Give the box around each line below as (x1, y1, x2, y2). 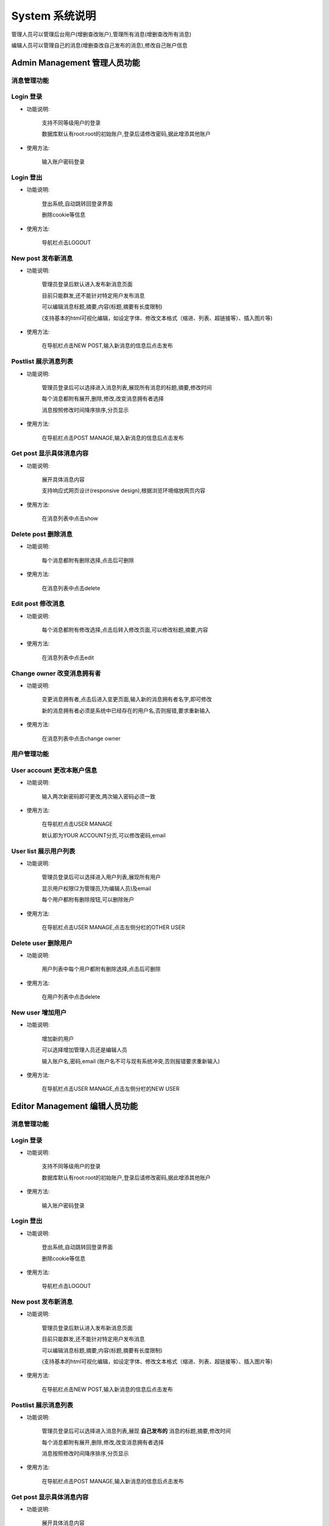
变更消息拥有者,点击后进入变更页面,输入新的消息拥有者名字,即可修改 (41, 696, 213, 703)
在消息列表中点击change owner (41, 734, 121, 742)
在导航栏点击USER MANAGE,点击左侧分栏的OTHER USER (41, 924, 185, 931)
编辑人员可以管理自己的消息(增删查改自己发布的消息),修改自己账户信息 (11, 42, 188, 49)
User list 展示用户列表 (11, 847, 76, 855)
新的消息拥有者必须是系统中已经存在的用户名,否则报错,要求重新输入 (41, 707, 211, 714)
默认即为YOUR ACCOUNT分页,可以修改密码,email (41, 831, 166, 839)
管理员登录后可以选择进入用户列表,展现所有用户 (41, 873, 161, 881)
